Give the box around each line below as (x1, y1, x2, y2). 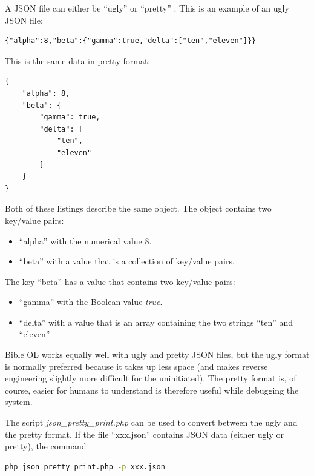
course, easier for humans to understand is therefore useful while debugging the (5, 383, 299, 396)
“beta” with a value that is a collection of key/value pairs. (19, 255, 235, 267)
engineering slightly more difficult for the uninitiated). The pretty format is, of (5, 372, 296, 384)
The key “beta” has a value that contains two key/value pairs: (5, 275, 235, 287)
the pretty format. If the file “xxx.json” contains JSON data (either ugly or (5, 427, 284, 440)
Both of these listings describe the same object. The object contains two (5, 202, 272, 215)
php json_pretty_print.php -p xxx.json (5, 462, 165, 471)
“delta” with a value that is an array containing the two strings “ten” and (19, 315, 293, 328)
